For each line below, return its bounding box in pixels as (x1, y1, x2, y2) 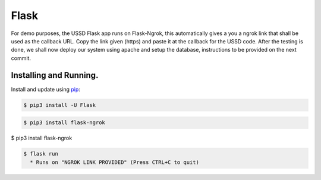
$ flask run (23, 150, 59, 157)
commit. (11, 54, 31, 62)
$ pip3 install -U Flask (23, 102, 96, 108)
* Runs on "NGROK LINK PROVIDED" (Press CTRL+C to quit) (30, 159, 199, 166)
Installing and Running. (11, 70, 99, 80)
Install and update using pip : (11, 86, 80, 93)
